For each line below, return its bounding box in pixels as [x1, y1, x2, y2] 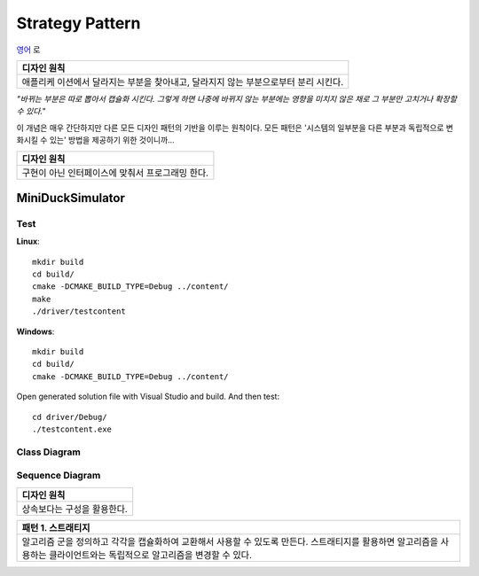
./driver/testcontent [32, 307, 126, 316]
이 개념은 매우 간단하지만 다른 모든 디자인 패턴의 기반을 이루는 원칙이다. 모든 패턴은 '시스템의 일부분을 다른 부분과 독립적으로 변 [16, 122, 454, 133]
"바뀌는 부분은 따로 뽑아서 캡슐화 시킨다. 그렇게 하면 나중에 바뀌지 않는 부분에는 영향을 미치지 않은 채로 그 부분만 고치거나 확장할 [16, 93, 457, 104]
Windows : [16, 326, 55, 337]
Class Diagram [16, 446, 82, 458]
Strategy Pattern [16, 13, 141, 33]
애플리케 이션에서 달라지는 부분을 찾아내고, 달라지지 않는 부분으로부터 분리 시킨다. [21, 75, 344, 88]
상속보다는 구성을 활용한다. [21, 502, 128, 515]
